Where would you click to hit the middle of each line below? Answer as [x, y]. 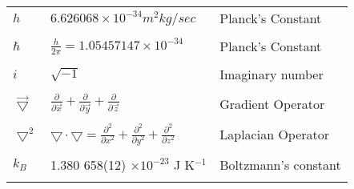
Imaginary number [272, 74]
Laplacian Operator [275, 135]
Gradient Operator [272, 103]
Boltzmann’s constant [280, 164]
